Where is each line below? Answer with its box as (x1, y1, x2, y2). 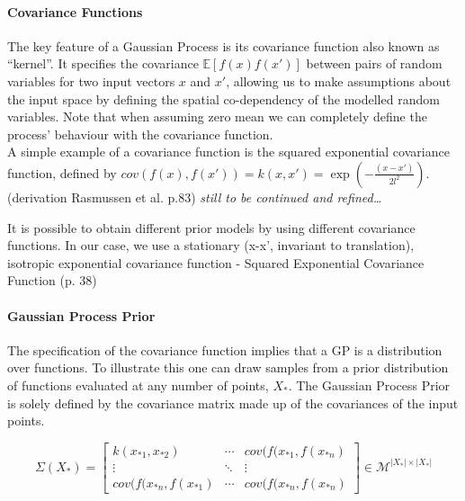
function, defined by (7, 163, 117, 182)
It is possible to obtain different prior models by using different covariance (7, 218, 416, 237)
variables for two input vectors (7, 71, 175, 90)
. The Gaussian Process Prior (288, 375, 451, 394)
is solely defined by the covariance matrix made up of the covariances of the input (7, 393, 459, 412)
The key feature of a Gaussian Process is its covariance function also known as (7, 36, 440, 55)
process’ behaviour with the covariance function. (7, 124, 273, 143)
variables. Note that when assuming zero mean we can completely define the (7, 107, 427, 126)
